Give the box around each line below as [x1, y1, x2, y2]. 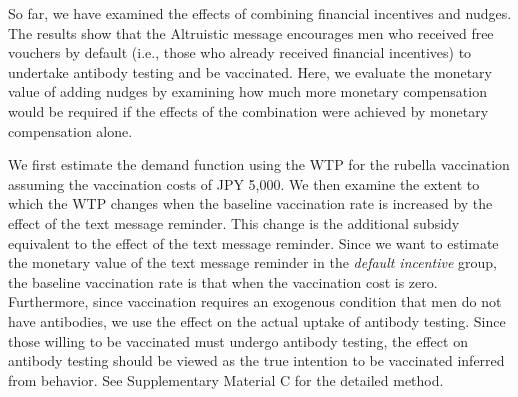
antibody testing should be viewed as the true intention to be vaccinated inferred [8, 350, 505, 371]
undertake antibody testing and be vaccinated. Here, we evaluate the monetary [8, 61, 492, 82]
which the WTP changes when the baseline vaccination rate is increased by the [8, 193, 493, 214]
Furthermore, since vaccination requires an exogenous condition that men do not [8, 291, 502, 312]
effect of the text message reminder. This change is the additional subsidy [8, 212, 460, 233]
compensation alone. [8, 120, 133, 141]
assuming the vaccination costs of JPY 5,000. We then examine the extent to [8, 173, 480, 194]
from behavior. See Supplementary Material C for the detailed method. [8, 369, 444, 390]
